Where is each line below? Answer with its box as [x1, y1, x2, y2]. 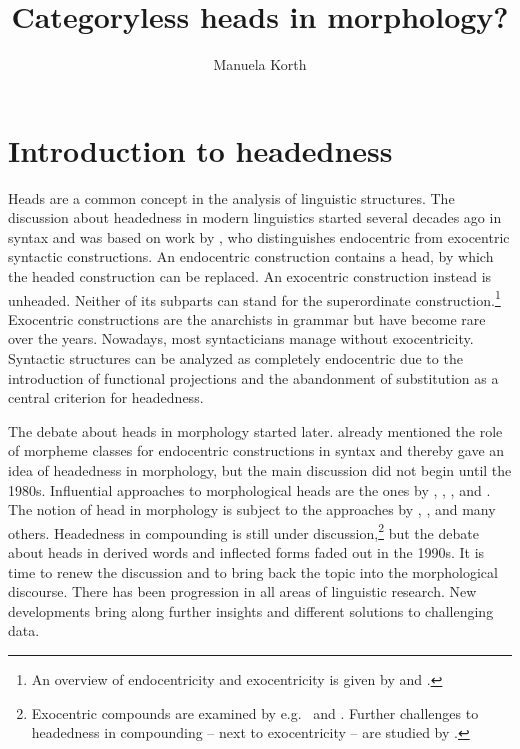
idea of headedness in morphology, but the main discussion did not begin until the [8, 460, 512, 481]
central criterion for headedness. [8, 387, 204, 408]
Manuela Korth [213, 54, 307, 75]
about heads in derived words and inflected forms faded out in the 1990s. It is [8, 542, 485, 563]
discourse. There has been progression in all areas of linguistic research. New [8, 581, 477, 602]
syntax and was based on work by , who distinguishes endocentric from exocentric [8, 226, 510, 247]
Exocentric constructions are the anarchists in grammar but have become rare [8, 308, 486, 329]
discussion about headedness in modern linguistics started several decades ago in [8, 207, 502, 228]
